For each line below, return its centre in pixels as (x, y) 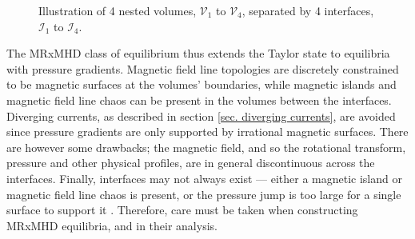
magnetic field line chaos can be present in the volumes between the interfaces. (199, 100)
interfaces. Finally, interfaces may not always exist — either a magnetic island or (204, 178)
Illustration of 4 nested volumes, (118, 10)
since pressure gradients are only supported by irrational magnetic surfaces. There (207, 131)
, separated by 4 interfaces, (308, 10)
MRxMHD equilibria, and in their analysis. (112, 225)
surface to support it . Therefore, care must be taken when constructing (182, 210)
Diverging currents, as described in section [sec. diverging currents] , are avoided (201, 116)
